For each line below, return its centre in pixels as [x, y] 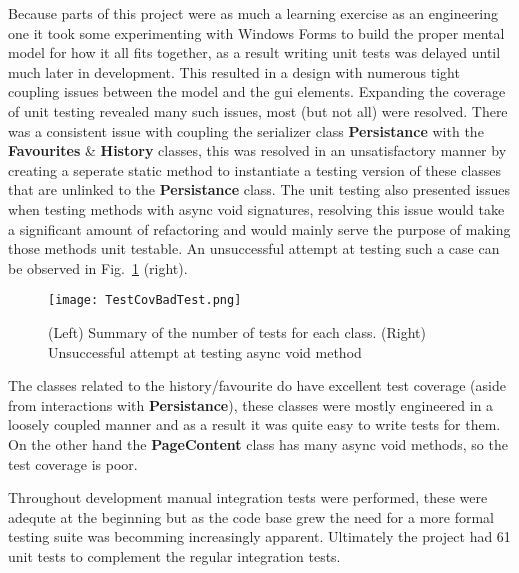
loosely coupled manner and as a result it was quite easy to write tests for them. [254, 424]
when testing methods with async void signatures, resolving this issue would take [256, 208]
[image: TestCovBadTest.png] [145, 300]
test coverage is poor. [73, 463]
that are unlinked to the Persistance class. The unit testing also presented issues [259, 189]
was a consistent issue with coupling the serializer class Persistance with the [246, 130]
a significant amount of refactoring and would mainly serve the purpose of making [259, 228]
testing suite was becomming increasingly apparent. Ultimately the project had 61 [259, 536]
